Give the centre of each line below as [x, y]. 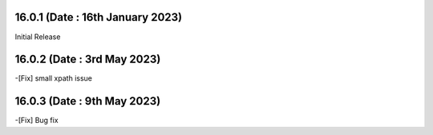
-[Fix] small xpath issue [53, 78]
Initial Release [38, 37]
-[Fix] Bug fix [37, 121]
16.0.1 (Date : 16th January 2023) [99, 17]
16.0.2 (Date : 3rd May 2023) [88, 60]
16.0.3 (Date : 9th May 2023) [88, 101]
